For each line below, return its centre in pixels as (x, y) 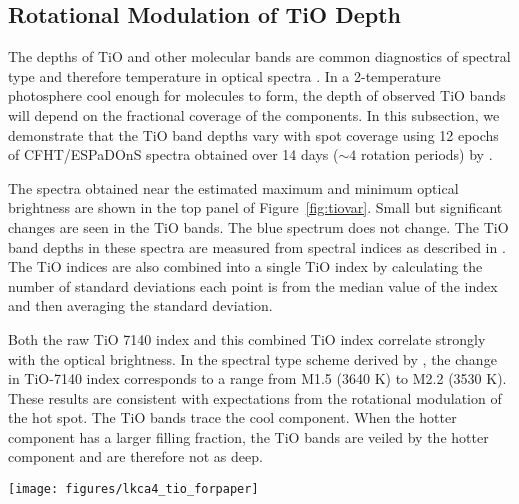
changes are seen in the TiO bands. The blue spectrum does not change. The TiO (258, 226)
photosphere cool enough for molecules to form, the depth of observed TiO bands (257, 95)
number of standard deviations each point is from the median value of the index (253, 285)
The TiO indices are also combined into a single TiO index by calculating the (245, 266)
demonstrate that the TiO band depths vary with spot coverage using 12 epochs (253, 134)
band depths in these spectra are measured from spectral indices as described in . (257, 246)
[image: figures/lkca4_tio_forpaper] (133, 489)
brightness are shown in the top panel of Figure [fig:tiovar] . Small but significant (255, 207)
